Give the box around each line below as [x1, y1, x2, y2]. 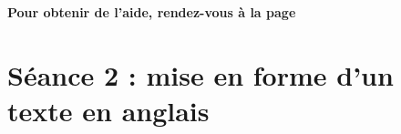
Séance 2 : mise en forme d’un [7, 56, 394, 93]
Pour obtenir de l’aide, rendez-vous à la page [7, 3, 296, 21]
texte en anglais [7, 91, 210, 129]
